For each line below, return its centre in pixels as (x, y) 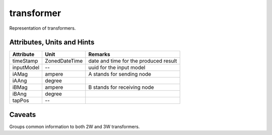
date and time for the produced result (133, 61)
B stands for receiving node (121, 87)
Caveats (23, 115)
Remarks (99, 54)
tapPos (21, 100)
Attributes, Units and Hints (52, 42)
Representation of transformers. (43, 28)
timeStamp (25, 61)
